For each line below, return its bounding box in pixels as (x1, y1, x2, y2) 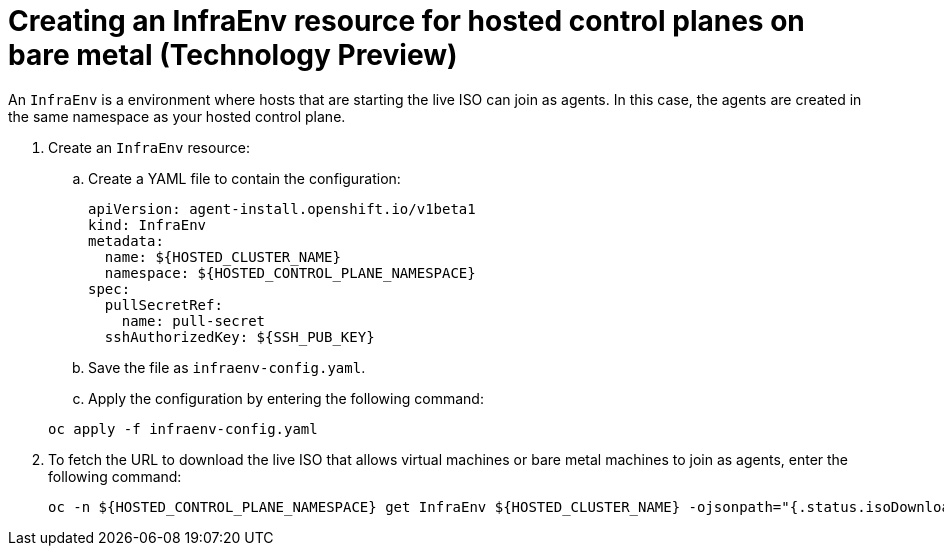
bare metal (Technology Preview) (8, 38, 458, 72)
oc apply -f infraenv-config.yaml (48, 420, 318, 437)
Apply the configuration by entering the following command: (88, 389, 484, 407)
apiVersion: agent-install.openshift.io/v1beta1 (88, 200, 476, 217)
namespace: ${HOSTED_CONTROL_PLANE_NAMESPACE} (104, 264, 476, 281)
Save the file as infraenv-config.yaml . (88, 358, 366, 376)
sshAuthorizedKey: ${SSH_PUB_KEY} (104, 328, 375, 345)
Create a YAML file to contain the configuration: (88, 169, 401, 187)
